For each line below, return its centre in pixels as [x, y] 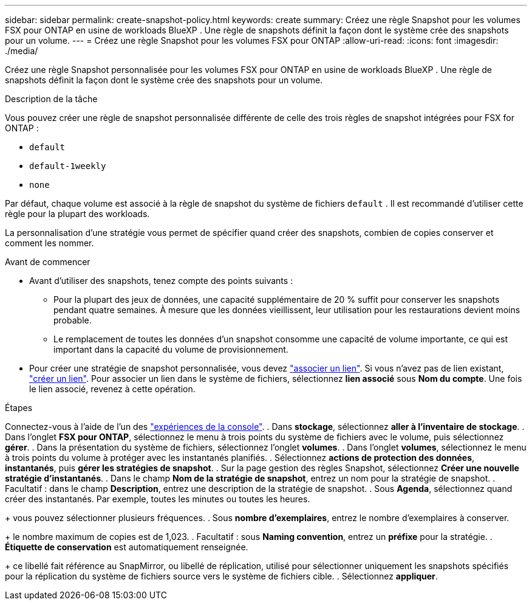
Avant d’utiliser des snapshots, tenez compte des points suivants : [161, 281]
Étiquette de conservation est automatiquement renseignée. [127, 547]
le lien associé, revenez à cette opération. [112, 389]
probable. [73, 320]
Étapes [19, 408]
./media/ [22, 51]
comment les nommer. [49, 243]
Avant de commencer [48, 262]
